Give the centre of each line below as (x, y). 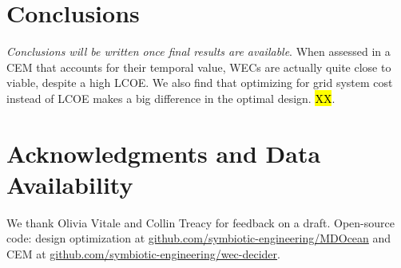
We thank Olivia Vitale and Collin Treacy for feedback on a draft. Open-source (200, 222)
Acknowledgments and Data (164, 153)
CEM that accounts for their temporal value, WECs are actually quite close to (199, 67)
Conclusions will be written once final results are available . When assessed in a (199, 51)
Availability (70, 184)
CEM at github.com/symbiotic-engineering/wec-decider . (143, 254)
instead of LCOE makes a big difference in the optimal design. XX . (171, 98)
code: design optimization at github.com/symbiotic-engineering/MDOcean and (199, 238)
